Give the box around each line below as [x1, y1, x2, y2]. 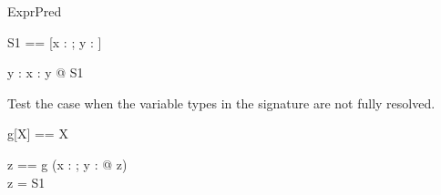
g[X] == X [7, 124, 68, 143]
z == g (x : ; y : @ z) [7, 154, 128, 173]
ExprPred [7, 2, 62, 20]
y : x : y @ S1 [7, 63, 84, 82]
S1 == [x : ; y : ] [7, 32, 102, 51]
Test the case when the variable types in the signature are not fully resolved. [7, 93, 436, 112]
